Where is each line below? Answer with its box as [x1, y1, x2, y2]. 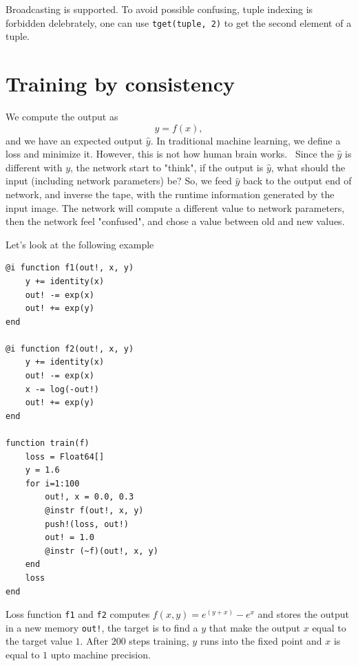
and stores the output [257, 607, 349, 621]
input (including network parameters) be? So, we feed [6, 173, 232, 188]
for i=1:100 [25, 478, 80, 488]
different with [6, 160, 63, 174]
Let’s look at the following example [6, 237, 154, 251]
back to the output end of [243, 173, 352, 188]
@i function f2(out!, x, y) [6, 343, 134, 354]
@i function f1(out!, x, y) [6, 263, 134, 273]
